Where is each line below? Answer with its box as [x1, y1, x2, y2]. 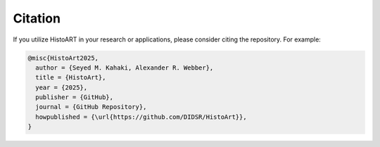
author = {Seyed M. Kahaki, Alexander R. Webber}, [35, 63, 214, 72]
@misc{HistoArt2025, [27, 53, 99, 62]
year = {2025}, [35, 83, 88, 91]
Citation [13, 11, 61, 26]
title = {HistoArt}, [35, 74, 106, 82]
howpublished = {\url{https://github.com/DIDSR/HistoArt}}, [35, 113, 247, 121]
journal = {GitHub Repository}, [35, 103, 147, 111]
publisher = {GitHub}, [35, 94, 114, 101]
